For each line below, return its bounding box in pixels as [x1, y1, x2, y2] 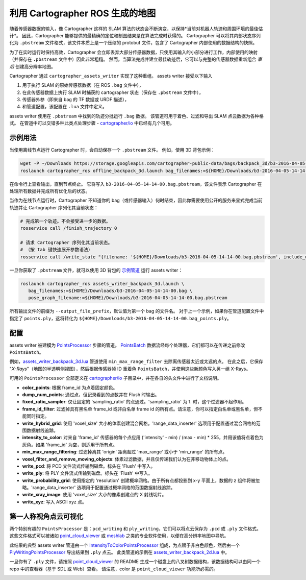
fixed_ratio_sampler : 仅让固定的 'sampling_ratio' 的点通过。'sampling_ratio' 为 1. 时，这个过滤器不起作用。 [22, 399, 247, 405]
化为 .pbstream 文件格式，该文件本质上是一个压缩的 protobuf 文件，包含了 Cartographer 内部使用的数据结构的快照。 [9, 40, 258, 46]
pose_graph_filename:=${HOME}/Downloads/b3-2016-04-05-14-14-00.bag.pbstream [28, 295, 227, 301]
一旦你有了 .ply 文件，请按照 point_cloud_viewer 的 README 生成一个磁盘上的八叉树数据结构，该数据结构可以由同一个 [9, 559, 261, 565]
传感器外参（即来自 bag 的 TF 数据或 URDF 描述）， [22, 96, 130, 103]
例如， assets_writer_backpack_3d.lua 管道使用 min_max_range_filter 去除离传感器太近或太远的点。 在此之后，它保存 [9, 358, 264, 365]
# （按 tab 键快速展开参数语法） [20, 247, 93, 253]
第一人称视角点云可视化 [9, 512, 84, 521]
